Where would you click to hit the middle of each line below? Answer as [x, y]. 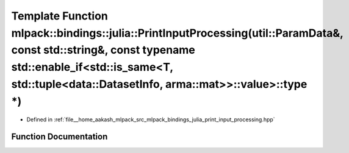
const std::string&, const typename [103, 50]
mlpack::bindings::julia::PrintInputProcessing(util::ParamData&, [177, 33]
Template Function [59, 16]
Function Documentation [59, 137]
